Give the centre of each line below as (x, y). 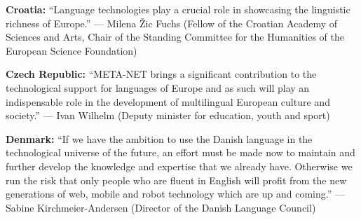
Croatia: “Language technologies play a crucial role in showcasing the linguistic (178, 9)
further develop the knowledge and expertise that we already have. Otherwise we (179, 166)
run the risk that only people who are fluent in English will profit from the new (176, 180)
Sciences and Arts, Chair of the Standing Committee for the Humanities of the (175, 37)
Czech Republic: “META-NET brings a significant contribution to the (161, 74)
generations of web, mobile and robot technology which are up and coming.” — (175, 194)
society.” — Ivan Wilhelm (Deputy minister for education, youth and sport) (168, 115)
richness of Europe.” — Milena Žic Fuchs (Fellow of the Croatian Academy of (172, 23)
